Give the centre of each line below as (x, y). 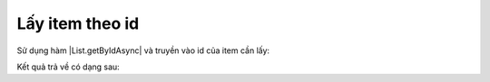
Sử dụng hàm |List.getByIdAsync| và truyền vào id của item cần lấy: (143, 50)
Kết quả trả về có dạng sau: (68, 67)
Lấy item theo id (78, 23)
